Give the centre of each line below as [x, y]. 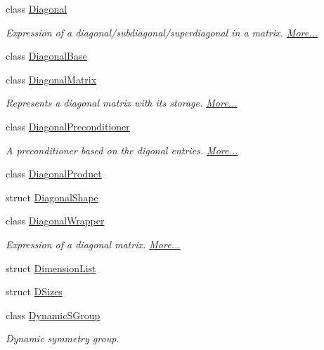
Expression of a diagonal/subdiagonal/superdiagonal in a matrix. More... [162, 32]
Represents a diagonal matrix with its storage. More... [122, 103]
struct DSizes [34, 291]
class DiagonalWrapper [55, 221]
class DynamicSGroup [53, 315]
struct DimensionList [51, 268]
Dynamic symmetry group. [63, 338]
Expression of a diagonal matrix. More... [93, 244]
